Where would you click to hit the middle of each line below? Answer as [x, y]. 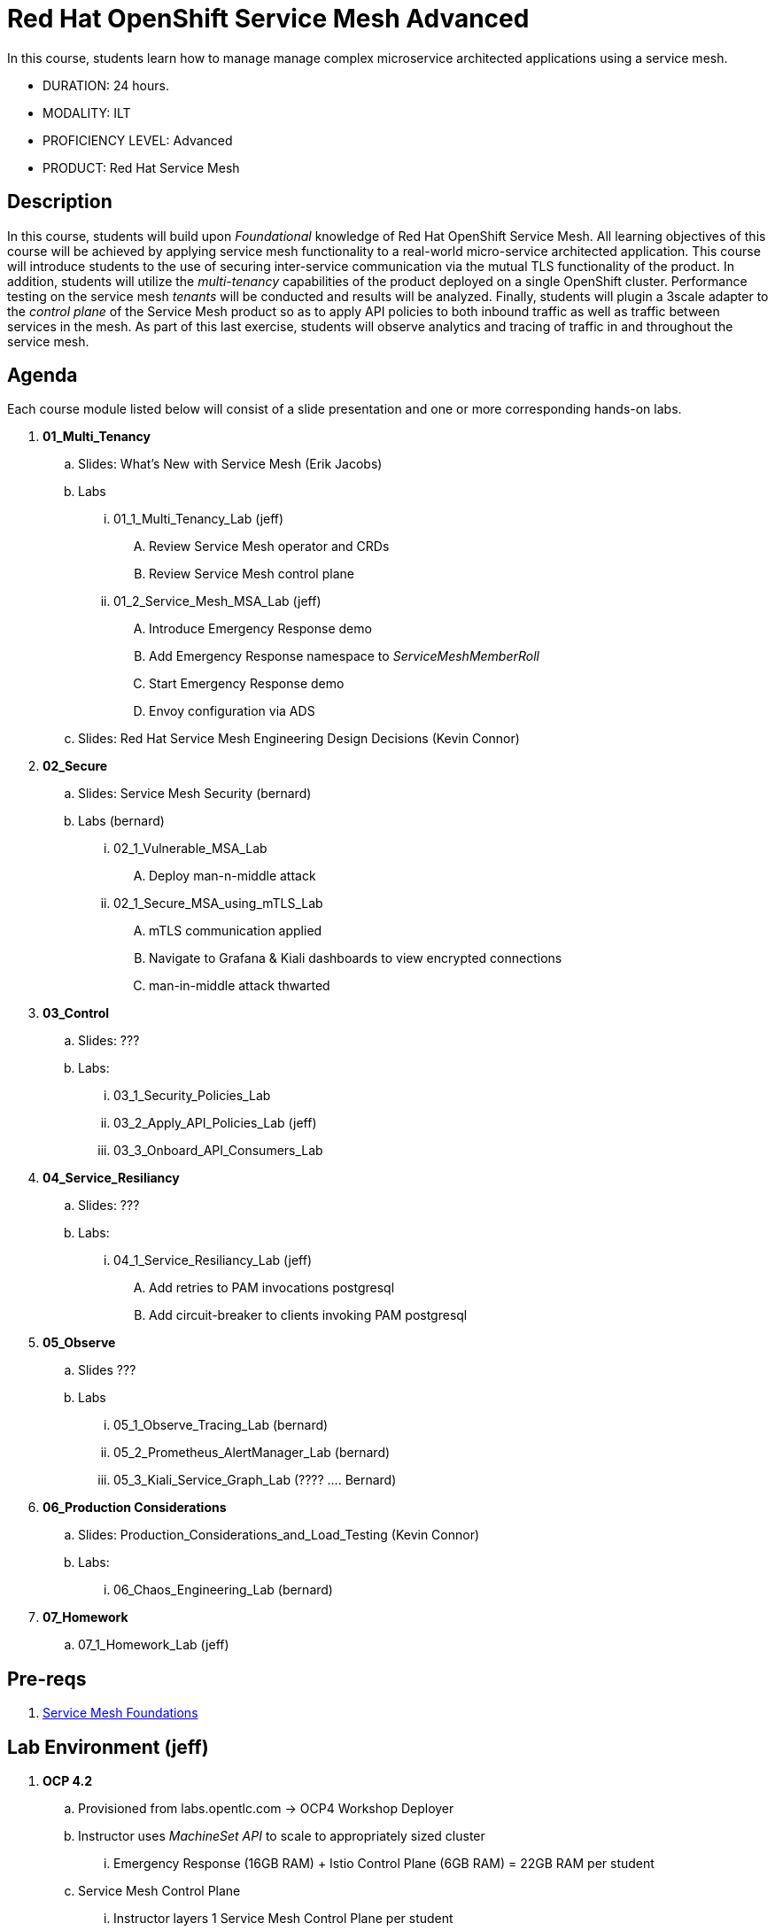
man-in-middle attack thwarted [240, 986]
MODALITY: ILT [87, 112]
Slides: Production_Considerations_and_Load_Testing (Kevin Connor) [279, 1535]
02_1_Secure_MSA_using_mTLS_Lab [218, 903]
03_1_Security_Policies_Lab [192, 1096]
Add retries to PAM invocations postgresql [272, 1288]
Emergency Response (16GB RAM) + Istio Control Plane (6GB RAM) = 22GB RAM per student [384, 1864]
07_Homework [85, 1617]
